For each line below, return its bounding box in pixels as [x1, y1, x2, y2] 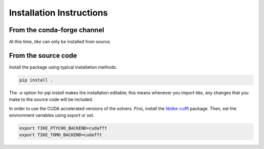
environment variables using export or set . [9, 112, 95, 118]
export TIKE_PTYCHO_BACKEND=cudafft [19, 126, 108, 131]
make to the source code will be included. [9, 96, 93, 102]
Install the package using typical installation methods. [9, 64, 117, 70]
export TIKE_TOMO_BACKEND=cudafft [19, 132, 102, 138]
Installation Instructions [9, 7, 108, 18]
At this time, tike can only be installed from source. [9, 39, 111, 45]
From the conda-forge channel [9, 26, 105, 34]
